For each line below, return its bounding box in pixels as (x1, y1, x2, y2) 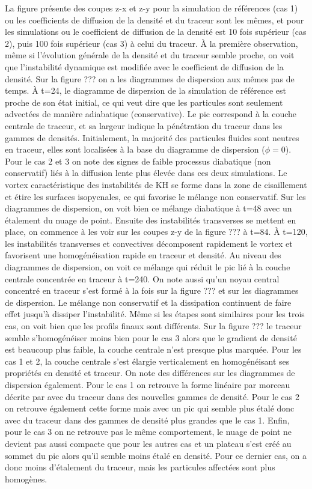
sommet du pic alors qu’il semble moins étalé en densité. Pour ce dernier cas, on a (5, 449, 307, 461)
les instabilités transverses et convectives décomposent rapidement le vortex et (5, 237, 293, 249)
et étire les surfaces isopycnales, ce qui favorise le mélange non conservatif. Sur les (5, 190, 306, 202)
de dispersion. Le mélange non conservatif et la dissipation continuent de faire (5, 296, 292, 308)
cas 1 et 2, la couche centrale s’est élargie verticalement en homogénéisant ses (5, 354, 290, 367)
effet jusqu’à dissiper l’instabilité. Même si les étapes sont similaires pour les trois (5, 308, 305, 320)
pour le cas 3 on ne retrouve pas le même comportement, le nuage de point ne (5, 425, 292, 438)
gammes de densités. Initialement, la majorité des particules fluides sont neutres (5, 131, 299, 144)
